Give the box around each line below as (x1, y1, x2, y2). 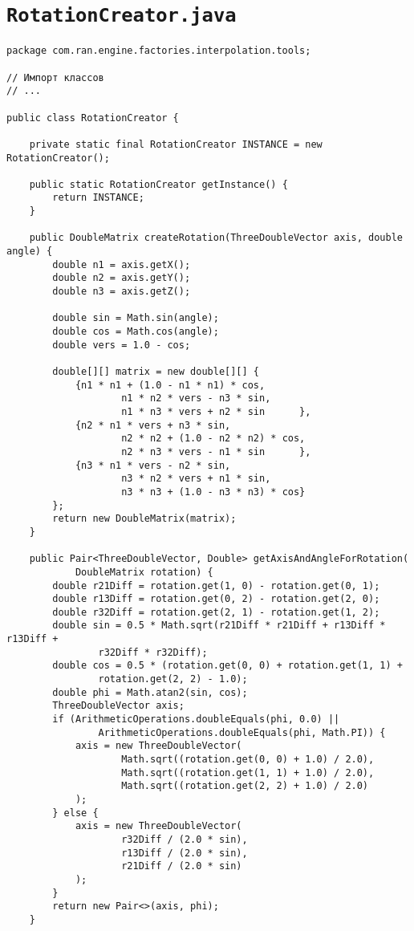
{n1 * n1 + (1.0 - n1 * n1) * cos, (75, 379, 266, 391)
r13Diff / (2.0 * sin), (121, 847, 248, 859)
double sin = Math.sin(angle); (52, 312, 219, 324)
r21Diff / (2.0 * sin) (121, 860, 242, 872)
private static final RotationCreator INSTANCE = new (29, 138, 323, 150)
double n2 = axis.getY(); (52, 272, 191, 284)
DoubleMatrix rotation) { (75, 566, 213, 578)
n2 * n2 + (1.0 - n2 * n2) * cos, (121, 433, 306, 445)
